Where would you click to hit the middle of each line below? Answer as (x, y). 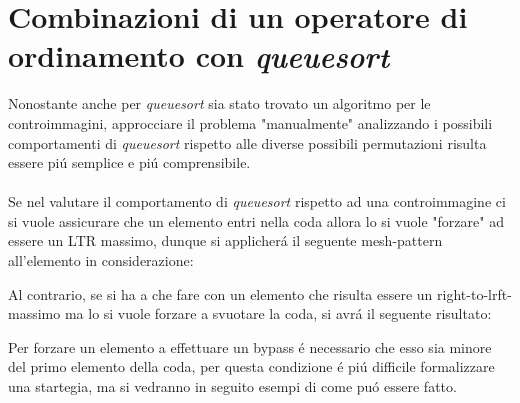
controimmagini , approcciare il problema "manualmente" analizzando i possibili (250, 122)
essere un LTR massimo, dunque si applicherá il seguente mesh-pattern (225, 240)
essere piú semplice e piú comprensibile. (129, 162)
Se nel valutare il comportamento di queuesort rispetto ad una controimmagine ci (257, 201)
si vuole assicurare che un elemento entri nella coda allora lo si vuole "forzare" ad (256, 220)
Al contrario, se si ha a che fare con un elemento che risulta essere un (220, 293)
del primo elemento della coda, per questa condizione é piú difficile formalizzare (251, 366)
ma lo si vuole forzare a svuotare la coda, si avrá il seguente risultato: (278, 313)
